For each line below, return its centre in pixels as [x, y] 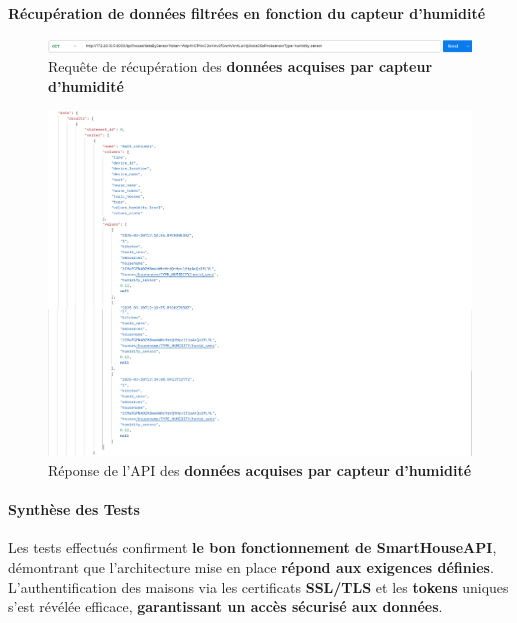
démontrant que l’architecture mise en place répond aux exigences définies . [251, 567]
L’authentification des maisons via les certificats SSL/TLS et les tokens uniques [258, 586]
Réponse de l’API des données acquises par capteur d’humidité [260, 470]
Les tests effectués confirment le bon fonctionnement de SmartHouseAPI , [252, 547]
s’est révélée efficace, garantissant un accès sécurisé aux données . [225, 606]
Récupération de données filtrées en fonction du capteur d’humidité [247, 13]
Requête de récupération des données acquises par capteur [240, 66]
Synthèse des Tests [74, 509]
